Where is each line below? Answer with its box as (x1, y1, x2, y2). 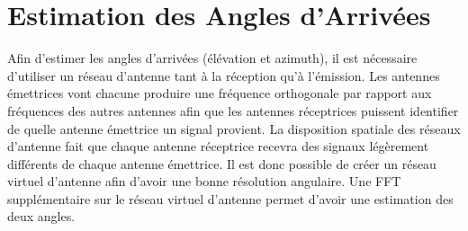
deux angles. (7, 207, 76, 226)
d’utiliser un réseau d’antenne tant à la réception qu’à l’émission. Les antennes (7, 66, 440, 84)
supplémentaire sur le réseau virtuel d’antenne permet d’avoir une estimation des (7, 189, 454, 208)
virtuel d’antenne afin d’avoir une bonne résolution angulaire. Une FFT (7, 172, 401, 191)
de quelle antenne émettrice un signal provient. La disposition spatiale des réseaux (7, 119, 461, 138)
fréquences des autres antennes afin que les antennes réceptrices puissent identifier (7, 101, 459, 120)
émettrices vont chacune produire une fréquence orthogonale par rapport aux (7, 84, 432, 102)
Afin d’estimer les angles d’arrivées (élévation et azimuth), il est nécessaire (7, 49, 418, 67)
